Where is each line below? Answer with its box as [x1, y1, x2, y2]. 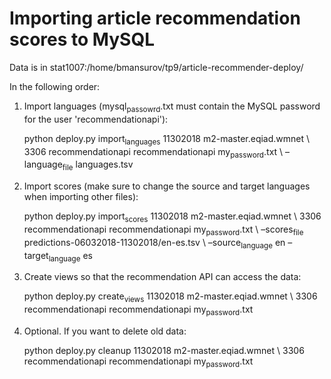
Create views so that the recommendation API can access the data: [23, 271, 302, 283]
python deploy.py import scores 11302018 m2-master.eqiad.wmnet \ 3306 [23, 210, 322, 224]
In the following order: [9, 80, 101, 92]
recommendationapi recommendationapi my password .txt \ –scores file [23, 223, 304, 237]
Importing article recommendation [9, 7, 301, 30]
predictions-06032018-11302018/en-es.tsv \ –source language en [23, 236, 286, 251]
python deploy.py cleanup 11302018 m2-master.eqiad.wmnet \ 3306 [23, 344, 305, 356]
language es [48, 249, 93, 264]
